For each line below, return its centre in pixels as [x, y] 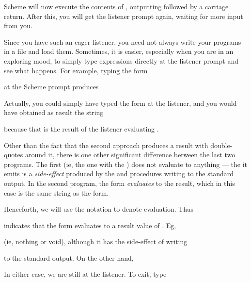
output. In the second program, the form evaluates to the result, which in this [119, 183]
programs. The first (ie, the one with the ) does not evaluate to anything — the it [125, 164]
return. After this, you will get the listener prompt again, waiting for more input [124, 16]
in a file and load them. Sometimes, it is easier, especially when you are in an [119, 51]
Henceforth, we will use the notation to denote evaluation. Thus [99, 209]
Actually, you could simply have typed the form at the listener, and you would [120, 103]
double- [221, 145]
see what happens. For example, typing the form [76, 70]
